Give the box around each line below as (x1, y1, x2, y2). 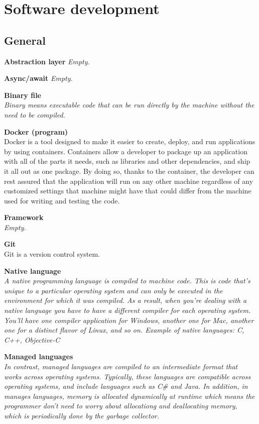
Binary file (4, 89, 41, 100)
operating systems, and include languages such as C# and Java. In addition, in (4, 381, 248, 391)
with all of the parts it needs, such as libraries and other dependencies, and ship (4, 156, 250, 166)
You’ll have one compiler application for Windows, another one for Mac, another (4, 314, 254, 325)
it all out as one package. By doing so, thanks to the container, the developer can (4, 165, 254, 176)
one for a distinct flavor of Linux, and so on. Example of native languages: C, (4, 325, 244, 335)
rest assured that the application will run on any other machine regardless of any (4, 175, 253, 186)
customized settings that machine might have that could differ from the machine (4, 185, 251, 196)
